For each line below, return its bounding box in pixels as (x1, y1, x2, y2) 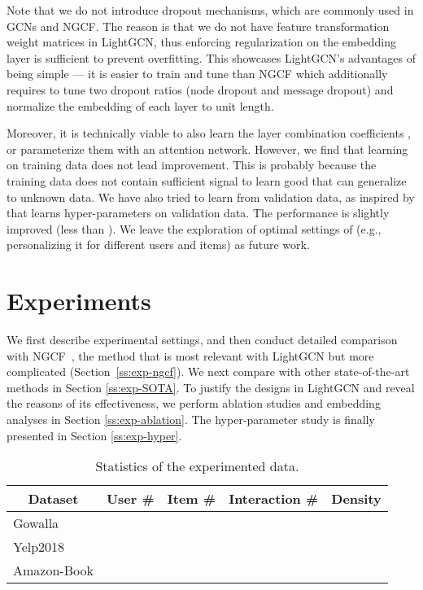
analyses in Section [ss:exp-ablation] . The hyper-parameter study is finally (7, 411, 375, 427)
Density (331, 489, 382, 509)
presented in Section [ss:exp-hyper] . (7, 426, 182, 444)
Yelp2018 (13, 537, 65, 557)
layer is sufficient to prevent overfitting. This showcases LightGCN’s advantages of (7, 49, 416, 66)
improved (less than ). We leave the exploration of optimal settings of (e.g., (7, 220, 382, 237)
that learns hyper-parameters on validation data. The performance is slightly (7, 204, 390, 221)
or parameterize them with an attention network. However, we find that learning (7, 140, 408, 157)
